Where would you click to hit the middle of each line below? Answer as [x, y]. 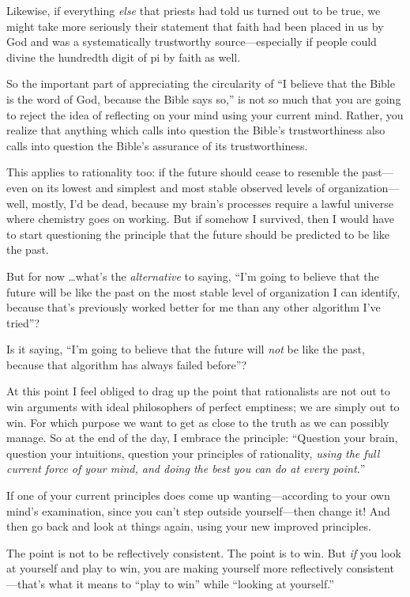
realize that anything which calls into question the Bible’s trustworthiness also [196, 130]
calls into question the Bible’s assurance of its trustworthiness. [157, 145]
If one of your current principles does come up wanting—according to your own [198, 495]
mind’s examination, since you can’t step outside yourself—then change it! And [198, 510]
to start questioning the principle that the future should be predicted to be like [198, 234]
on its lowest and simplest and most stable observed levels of [178, 187]
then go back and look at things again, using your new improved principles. [189, 526]
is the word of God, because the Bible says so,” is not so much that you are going [204, 98]
